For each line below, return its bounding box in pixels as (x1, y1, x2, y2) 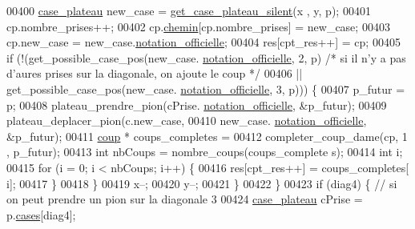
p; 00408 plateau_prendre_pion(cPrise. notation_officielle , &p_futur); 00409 (6, 96, 387, 113)
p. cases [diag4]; (6, 206, 76, 223)
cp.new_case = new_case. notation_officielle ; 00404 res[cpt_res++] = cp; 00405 (6, 34, 401, 50)
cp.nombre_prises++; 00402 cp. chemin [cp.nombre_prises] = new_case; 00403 (6, 18, 390, 34)
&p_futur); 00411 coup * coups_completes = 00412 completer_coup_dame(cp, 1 (6, 127, 408, 144)
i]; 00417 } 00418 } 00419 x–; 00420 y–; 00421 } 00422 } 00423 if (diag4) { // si (6, 175, 397, 191)
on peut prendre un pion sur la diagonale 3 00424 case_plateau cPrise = (6, 191, 363, 207)
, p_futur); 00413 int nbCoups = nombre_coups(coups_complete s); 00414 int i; (6, 143, 403, 160)
